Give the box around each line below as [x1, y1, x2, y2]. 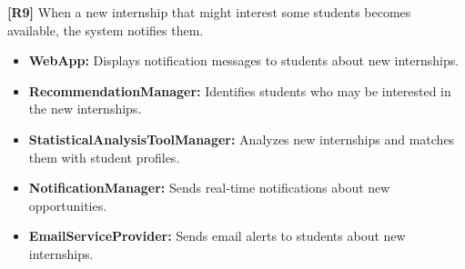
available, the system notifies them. [7, 20, 204, 39]
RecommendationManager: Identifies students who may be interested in [28, 81, 451, 100]
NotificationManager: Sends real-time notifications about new [28, 178, 390, 197]
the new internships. [28, 99, 142, 118]
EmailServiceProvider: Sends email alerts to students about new [28, 226, 406, 245]
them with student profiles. [28, 147, 180, 166]
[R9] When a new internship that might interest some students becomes [7, 3, 411, 21]
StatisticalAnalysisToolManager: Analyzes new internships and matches [28, 129, 455, 148]
